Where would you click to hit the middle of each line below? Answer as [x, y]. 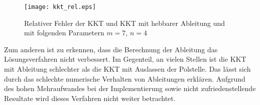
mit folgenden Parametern [64, 33]
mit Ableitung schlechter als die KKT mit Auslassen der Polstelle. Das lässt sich [127, 69]
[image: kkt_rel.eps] [60, 7]
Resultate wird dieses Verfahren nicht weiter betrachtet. [90, 98]
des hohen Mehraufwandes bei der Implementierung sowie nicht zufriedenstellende [130, 88]
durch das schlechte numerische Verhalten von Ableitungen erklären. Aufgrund [125, 78]
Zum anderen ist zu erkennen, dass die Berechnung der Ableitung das [111, 49]
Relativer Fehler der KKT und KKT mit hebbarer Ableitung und [125, 23]
